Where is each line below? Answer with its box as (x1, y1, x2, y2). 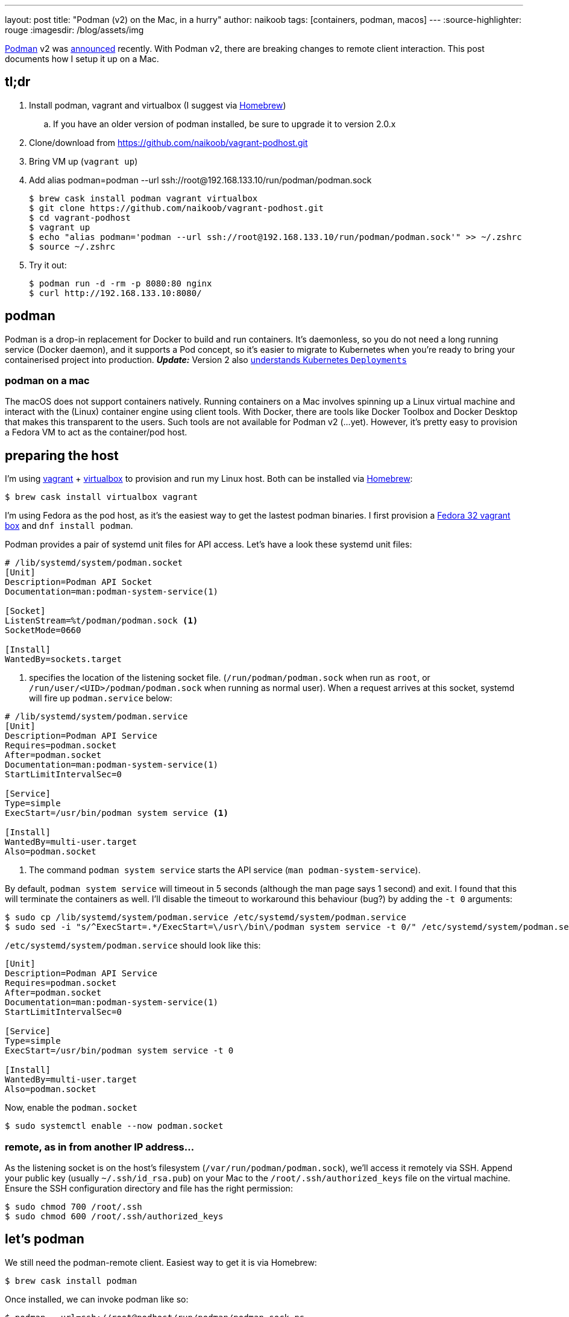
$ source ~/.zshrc (29, 241, 116, 251)
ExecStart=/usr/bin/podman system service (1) (5, 808, 228, 818)
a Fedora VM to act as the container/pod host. (5, 427, 187, 438)
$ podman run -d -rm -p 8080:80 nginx (29, 278, 212, 288)
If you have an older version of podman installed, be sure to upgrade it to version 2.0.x (53, 118, 396, 129)
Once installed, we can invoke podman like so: (5, 1293, 189, 1304)
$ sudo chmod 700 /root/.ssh (5, 1202, 142, 1212)
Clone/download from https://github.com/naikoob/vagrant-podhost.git (29, 137, 308, 148)
